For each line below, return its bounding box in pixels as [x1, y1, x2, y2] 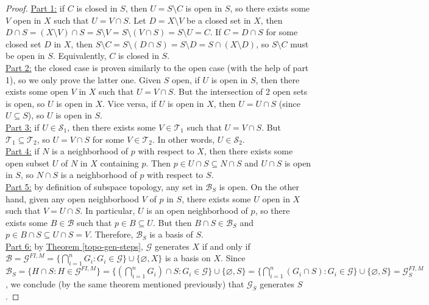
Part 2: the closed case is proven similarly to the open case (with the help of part [5, 61, 309, 74]
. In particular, [80, 204, 135, 217]
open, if [171, 73, 200, 86]
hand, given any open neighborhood [5, 192, 140, 205]
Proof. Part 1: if [5, 2, 65, 14]
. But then [152, 216, 192, 228]
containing [100, 156, 139, 169]
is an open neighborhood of [146, 204, 248, 217]
